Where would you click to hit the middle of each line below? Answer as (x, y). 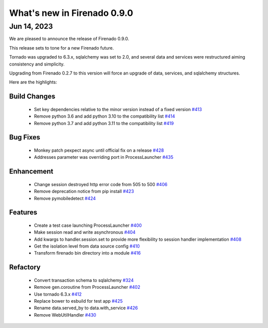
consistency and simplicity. (37, 64)
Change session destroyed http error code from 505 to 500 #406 (101, 184)
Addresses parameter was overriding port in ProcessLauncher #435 (104, 157)
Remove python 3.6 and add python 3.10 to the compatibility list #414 (104, 116)
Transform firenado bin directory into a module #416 (87, 253)
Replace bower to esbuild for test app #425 (78, 301)
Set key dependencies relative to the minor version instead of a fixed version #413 (118, 109)
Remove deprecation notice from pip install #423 (84, 192)
